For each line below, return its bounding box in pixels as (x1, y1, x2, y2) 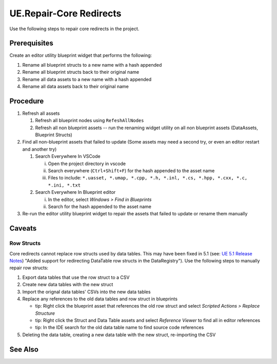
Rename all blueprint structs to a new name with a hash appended (22, 62, 162, 68)
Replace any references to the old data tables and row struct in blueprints (22, 295, 178, 302)
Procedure (9, 96, 44, 105)
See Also (9, 345, 38, 354)
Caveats (9, 224, 37, 233)
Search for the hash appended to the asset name (48, 204, 151, 210)
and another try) (22, 146, 57, 152)
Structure (35, 310, 55, 316)
